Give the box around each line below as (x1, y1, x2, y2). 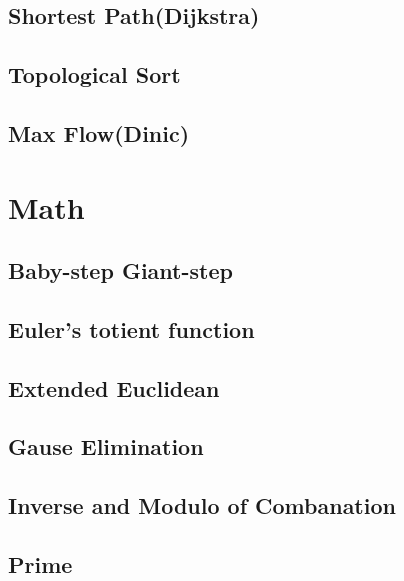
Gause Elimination (8, 431, 204, 462)
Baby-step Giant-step (8, 255, 233, 286)
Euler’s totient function (8, 313, 255, 344)
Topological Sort (8, 59, 181, 90)
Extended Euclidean (8, 372, 220, 403)
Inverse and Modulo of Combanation (8, 490, 396, 521)
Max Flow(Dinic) (8, 117, 190, 148)
